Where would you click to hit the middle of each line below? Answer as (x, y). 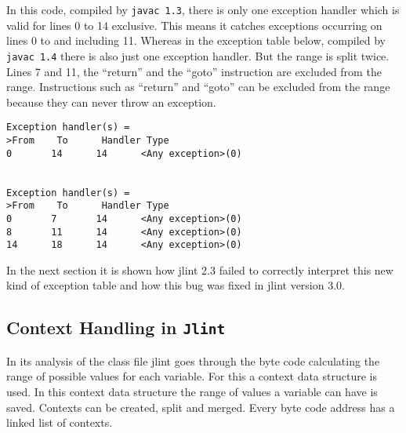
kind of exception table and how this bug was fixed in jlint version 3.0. (176, 285)
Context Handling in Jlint (116, 327)
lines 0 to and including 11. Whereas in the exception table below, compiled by (196, 40)
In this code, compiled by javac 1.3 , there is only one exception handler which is (203, 9)
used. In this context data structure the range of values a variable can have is (192, 391)
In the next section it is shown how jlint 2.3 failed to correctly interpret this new (200, 269)
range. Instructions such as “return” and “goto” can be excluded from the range (198, 87)
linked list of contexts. (60, 422)
